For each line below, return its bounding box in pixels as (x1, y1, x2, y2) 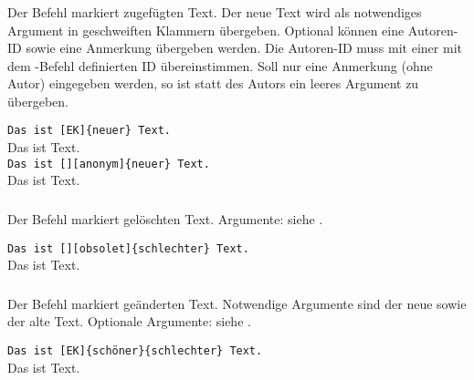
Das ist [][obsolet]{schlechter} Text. (7, 241, 249, 255)
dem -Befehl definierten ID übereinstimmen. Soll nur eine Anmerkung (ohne (7, 56, 433, 75)
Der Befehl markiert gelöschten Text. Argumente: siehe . (7, 209, 323, 228)
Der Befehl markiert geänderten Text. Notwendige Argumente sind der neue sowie (7, 293, 467, 313)
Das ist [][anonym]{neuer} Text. (7, 157, 210, 170)
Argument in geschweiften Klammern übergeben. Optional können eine (7, 20, 405, 39)
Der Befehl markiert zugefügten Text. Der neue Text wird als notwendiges (7, 2, 422, 21)
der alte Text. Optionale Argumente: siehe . (7, 312, 251, 331)
